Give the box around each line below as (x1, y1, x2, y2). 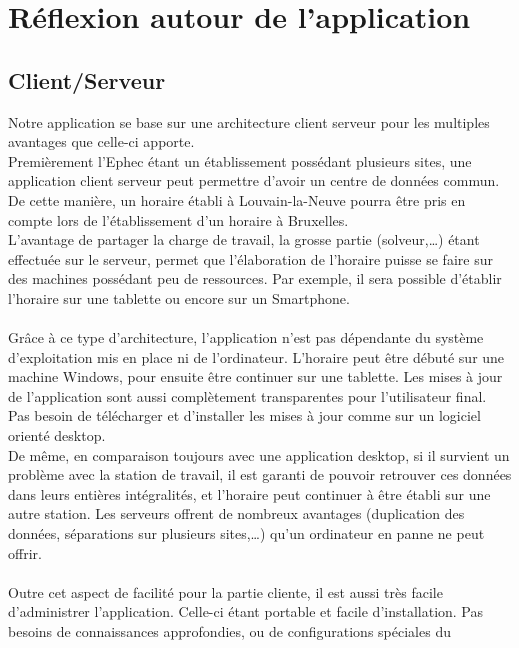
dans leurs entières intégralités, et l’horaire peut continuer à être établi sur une (8, 483, 491, 504)
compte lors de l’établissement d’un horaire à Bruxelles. (8, 209, 349, 230)
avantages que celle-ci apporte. (8, 131, 195, 152)
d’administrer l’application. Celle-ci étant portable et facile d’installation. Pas (8, 601, 484, 622)
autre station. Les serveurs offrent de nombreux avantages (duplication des (8, 503, 465, 524)
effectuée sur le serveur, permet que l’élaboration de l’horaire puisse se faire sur (8, 248, 493, 269)
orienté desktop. (8, 425, 106, 446)
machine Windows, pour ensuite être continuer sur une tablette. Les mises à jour (8, 366, 503, 387)
